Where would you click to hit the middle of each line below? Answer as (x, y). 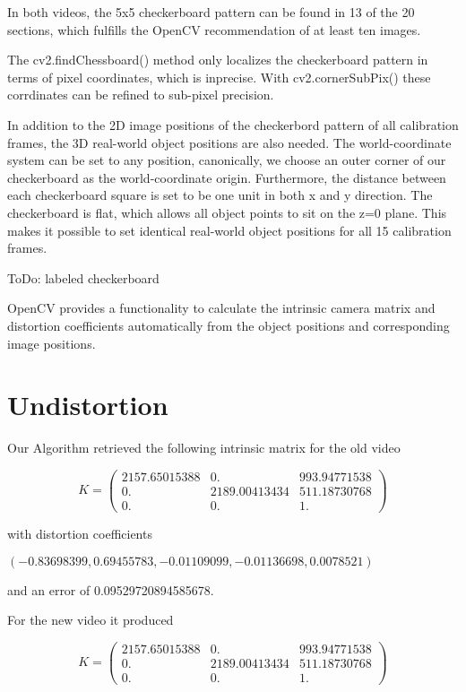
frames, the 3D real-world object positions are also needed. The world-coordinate (229, 142)
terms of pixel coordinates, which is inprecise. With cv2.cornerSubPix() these (219, 77)
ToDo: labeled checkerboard (83, 277)
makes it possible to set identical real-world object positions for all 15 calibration (229, 230)
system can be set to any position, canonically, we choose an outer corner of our (227, 160)
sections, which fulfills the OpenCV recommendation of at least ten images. (214, 29)
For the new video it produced (91, 620)
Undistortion (88, 405)
